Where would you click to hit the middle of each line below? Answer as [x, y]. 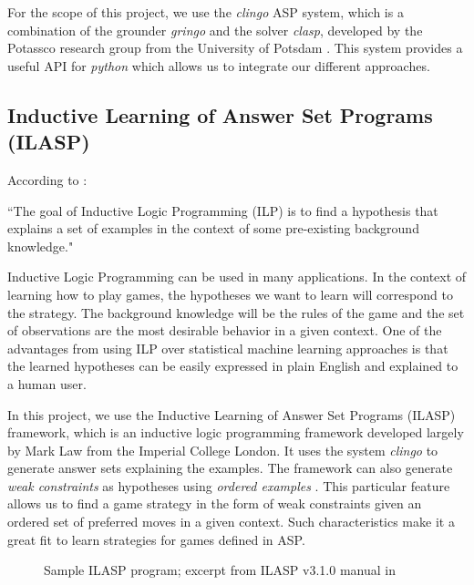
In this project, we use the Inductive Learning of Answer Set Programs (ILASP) [232, 414]
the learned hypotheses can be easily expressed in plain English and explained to [233, 366]
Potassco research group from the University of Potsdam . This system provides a [235, 48]
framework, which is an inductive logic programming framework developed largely [236, 432]
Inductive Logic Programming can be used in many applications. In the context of [237, 277]
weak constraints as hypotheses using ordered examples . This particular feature [229, 485]
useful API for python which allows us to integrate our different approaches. [219, 65]
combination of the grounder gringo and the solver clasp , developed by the [215, 30]
